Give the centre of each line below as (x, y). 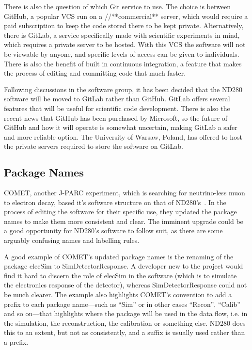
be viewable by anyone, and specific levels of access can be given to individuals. (122, 54)
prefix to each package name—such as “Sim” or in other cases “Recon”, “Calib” (122, 304)
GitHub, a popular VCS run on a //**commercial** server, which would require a (126, 16)
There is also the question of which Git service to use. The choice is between (117, 6)
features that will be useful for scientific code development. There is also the (117, 108)
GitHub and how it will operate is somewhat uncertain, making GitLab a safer (121, 127)
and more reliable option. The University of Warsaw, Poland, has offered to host (123, 136)
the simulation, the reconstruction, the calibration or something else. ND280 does (125, 323)
